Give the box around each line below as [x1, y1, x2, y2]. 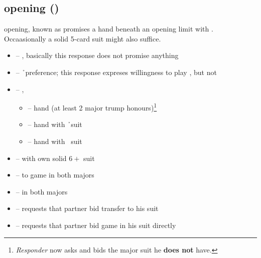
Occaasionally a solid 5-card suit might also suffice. [4, 33, 161, 43]
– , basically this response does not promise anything [16, 50, 179, 60]
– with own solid [16, 152, 67, 163]
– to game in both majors [16, 169, 94, 180]
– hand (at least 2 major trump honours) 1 [28, 101, 157, 112]
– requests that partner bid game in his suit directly [16, 219, 176, 230]
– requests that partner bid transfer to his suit [16, 203, 159, 213]
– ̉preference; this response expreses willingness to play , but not [16, 66, 217, 77]
